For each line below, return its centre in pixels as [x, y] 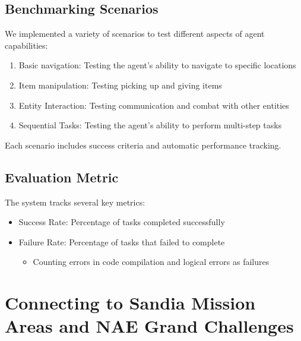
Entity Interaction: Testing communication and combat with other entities [154, 105]
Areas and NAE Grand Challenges [149, 326]
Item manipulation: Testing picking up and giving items [120, 85]
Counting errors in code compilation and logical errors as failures [151, 262]
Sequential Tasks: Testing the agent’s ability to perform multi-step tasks [150, 125]
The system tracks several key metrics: [75, 202]
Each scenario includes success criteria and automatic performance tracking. [143, 145]
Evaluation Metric [62, 177]
